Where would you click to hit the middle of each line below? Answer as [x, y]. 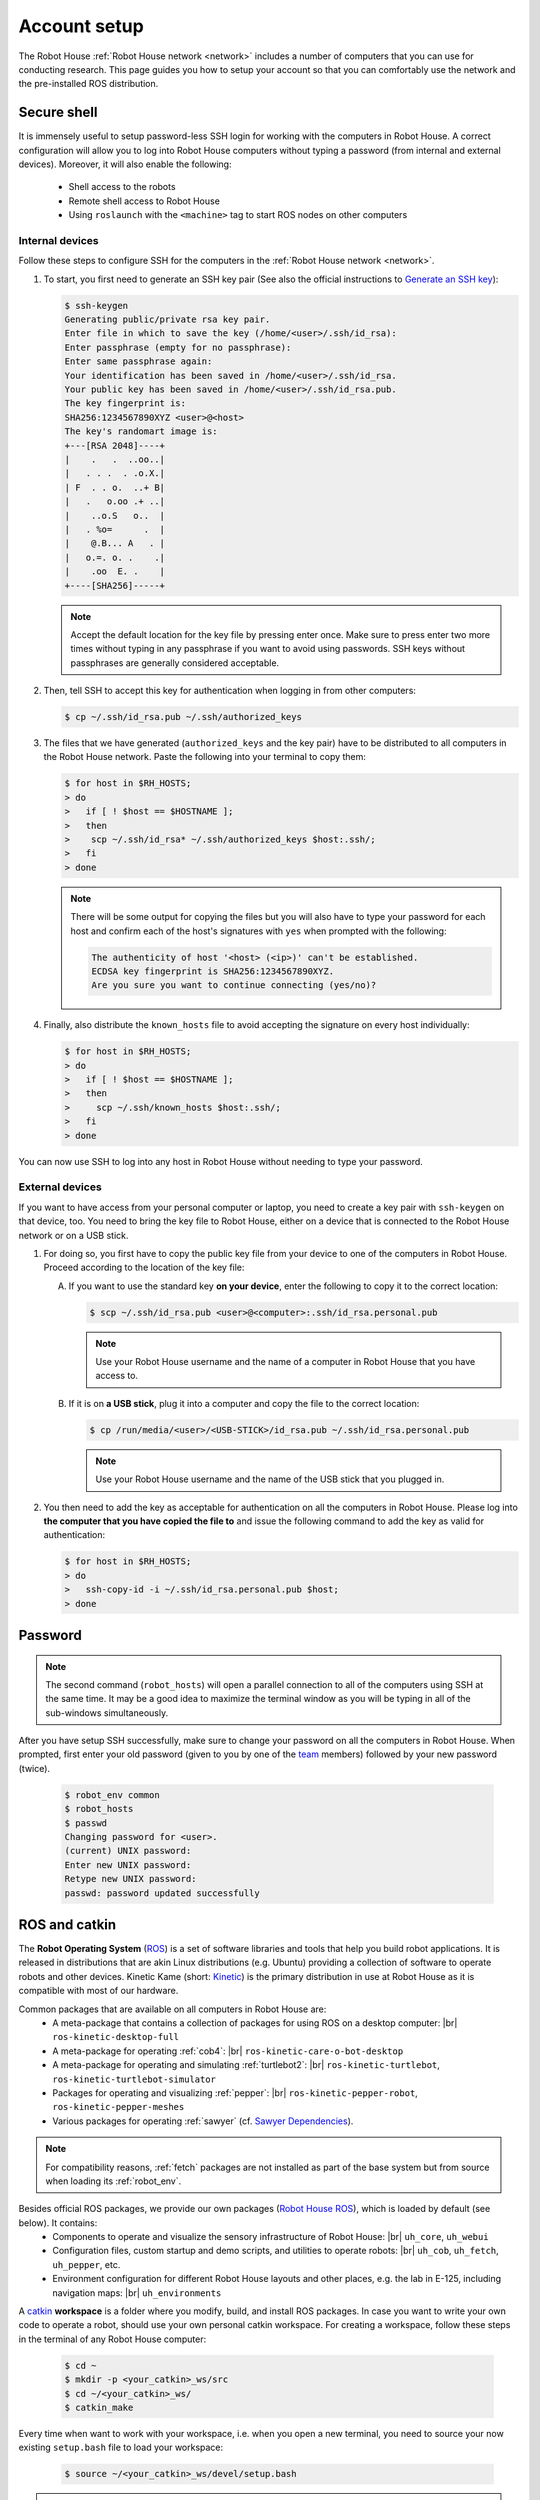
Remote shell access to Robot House [144, 201]
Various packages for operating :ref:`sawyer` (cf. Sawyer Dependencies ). [203, 2121]
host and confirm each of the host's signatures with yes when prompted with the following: [258, 931]
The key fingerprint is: [125, 403]
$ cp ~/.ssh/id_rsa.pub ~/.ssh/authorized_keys [183, 717]
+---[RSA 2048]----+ [114, 445]
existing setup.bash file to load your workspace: [121, 2447]
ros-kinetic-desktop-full [116, 2037]
